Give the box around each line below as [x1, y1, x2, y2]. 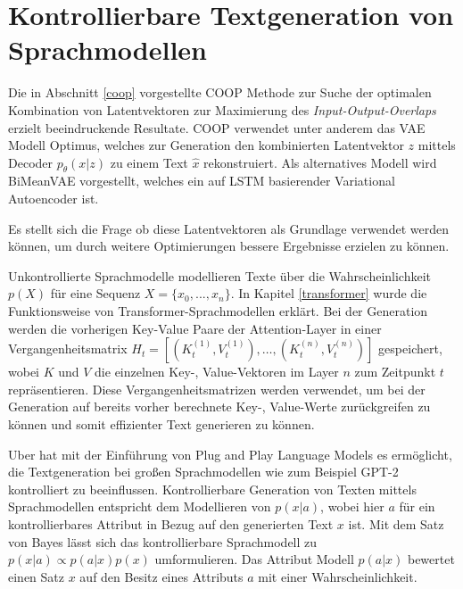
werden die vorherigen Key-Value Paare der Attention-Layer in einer [8, 319, 382, 337]
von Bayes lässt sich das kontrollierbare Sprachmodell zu [8, 532, 318, 551]
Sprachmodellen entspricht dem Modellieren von [8, 497, 271, 516]
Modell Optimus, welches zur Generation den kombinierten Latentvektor [8, 136, 404, 154]
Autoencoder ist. [8, 189, 99, 208]
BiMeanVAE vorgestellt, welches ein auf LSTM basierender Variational [8, 171, 395, 190]
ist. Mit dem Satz [348, 514, 444, 533]
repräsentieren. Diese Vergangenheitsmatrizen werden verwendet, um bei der [8, 379, 426, 398]
